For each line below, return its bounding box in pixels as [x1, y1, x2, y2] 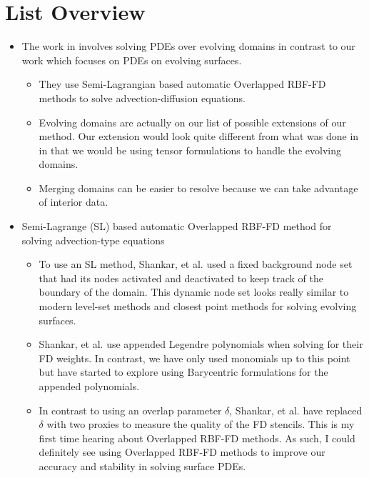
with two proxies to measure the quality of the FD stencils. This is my [46, 417, 355, 432]
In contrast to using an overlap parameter [39, 402, 222, 417]
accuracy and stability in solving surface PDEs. [39, 458, 246, 473]
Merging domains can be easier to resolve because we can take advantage [39, 180, 358, 195]
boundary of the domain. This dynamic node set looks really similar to [39, 284, 349, 299]
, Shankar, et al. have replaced [229, 402, 363, 417]
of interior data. [39, 194, 108, 209]
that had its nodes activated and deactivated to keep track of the [39, 270, 323, 285]
